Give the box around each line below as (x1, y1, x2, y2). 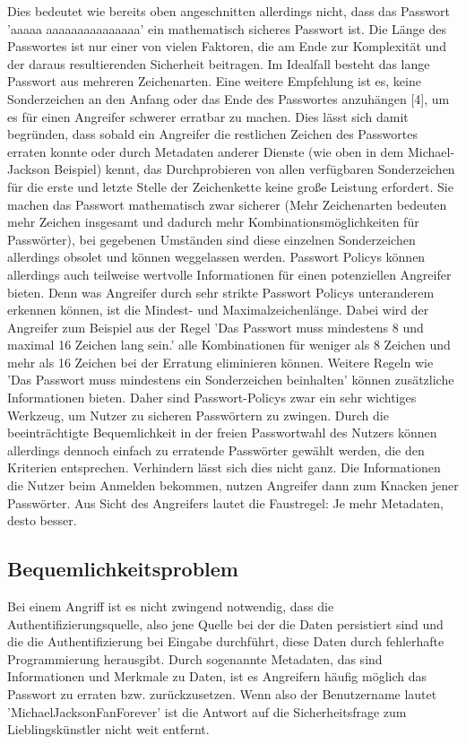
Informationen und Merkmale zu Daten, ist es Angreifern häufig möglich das (7, 667, 427, 686)
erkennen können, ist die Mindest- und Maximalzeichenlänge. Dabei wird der (7, 300, 429, 319)
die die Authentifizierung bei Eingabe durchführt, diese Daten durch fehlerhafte (7, 632, 444, 651)
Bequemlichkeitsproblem (7, 555, 238, 583)
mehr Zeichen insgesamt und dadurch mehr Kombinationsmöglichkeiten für (7, 212, 419, 231)
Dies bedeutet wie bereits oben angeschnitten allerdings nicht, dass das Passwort (7, 2, 450, 20)
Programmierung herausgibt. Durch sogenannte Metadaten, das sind (7, 649, 383, 668)
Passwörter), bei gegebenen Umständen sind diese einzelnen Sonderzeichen (7, 229, 416, 248)
